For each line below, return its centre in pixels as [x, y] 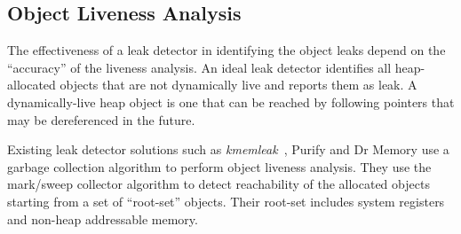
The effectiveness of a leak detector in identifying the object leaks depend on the [227, 50]
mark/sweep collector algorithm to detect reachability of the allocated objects [219, 184]
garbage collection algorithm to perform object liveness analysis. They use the [219, 166]
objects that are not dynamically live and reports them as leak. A [238, 85]
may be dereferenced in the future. [101, 119]
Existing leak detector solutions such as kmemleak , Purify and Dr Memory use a [228, 149]
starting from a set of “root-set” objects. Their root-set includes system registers [226, 201]
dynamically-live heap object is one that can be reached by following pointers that [231, 101]
